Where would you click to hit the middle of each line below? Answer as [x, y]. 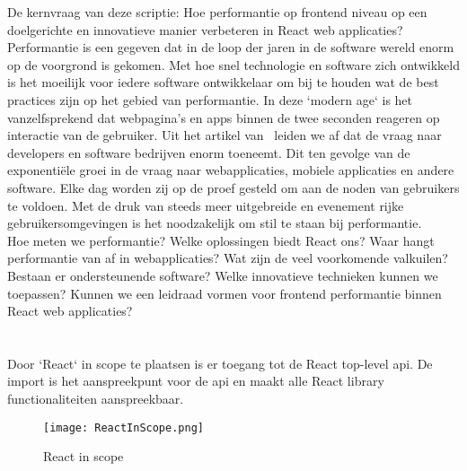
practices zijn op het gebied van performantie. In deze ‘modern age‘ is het [210, 99]
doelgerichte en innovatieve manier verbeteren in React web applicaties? [205, 29]
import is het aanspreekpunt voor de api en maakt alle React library [196, 381]
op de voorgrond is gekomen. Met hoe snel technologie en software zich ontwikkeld [233, 64]
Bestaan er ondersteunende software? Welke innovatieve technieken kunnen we [223, 275]
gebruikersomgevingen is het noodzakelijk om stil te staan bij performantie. [215, 223]
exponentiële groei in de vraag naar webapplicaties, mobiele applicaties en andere [231, 170]
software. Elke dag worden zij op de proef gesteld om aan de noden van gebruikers [233, 187]
